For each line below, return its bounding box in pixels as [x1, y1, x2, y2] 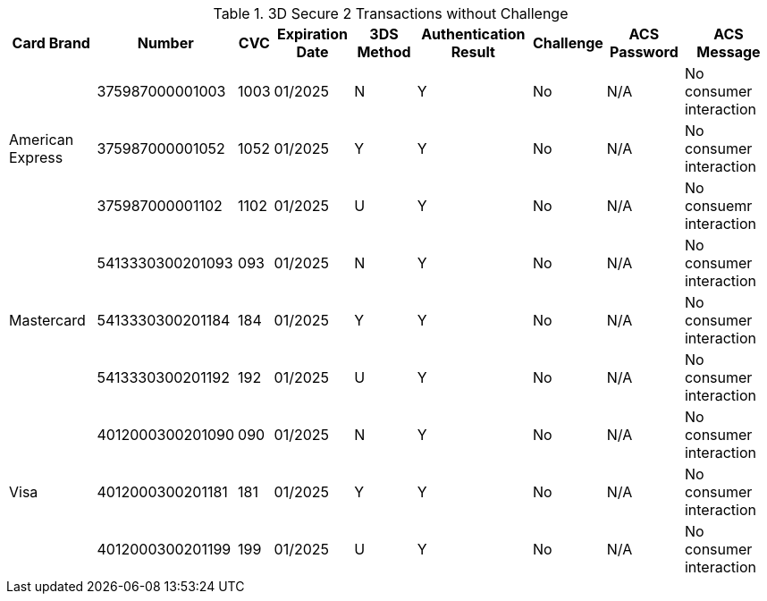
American [9, 131, 74, 148]
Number [137, 34, 194, 52]
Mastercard [9, 311, 86, 329]
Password [609, 43, 678, 61]
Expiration [276, 25, 348, 43]
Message [696, 43, 761, 61]
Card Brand [12, 34, 90, 52]
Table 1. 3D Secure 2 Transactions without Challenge [213, 4, 569, 22]
